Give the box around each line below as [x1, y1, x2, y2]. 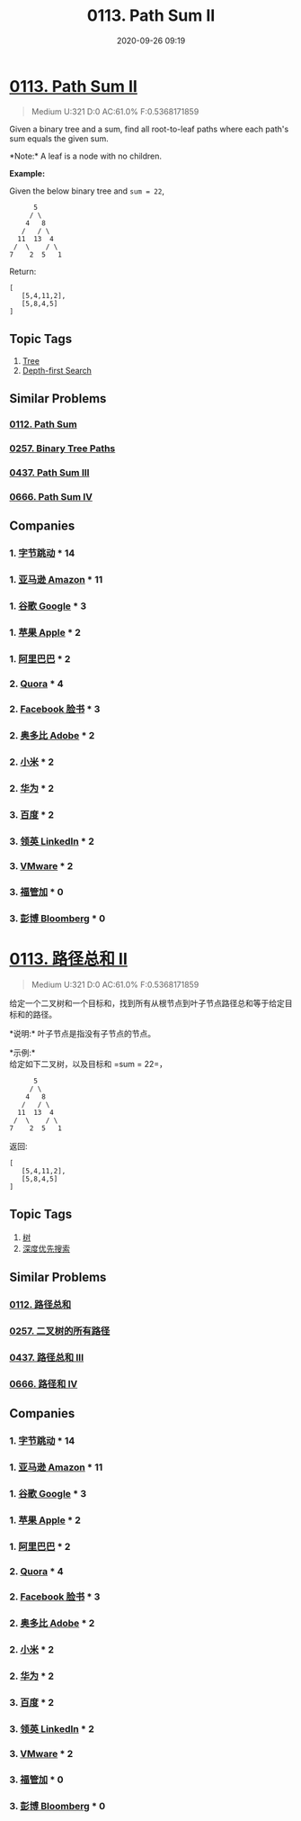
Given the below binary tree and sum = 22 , [9, 186, 164, 196]
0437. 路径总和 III [9, 1351, 84, 1363]
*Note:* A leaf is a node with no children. [9, 150, 163, 161]
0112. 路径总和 [9, 1298, 72, 1310]
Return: [9, 266, 37, 276]
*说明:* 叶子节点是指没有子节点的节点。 [9, 1028, 155, 1038]
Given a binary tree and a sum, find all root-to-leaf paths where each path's [9, 123, 289, 134]
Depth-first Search [22, 365, 93, 376]
